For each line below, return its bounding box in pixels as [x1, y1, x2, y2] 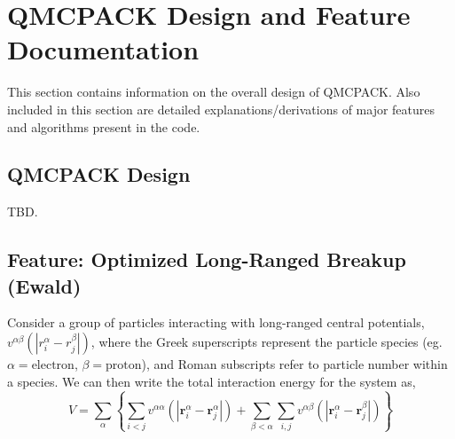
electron [31, 359, 75, 372]
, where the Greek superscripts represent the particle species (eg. [90, 333, 443, 351]
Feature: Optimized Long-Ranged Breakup [7, 246, 406, 273]
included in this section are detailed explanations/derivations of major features [7, 99, 435, 118]
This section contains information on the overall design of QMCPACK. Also [7, 82, 420, 101]
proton [106, 359, 142, 372]
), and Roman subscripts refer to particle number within [141, 355, 448, 373]
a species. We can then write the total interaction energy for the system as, [7, 372, 416, 390]
